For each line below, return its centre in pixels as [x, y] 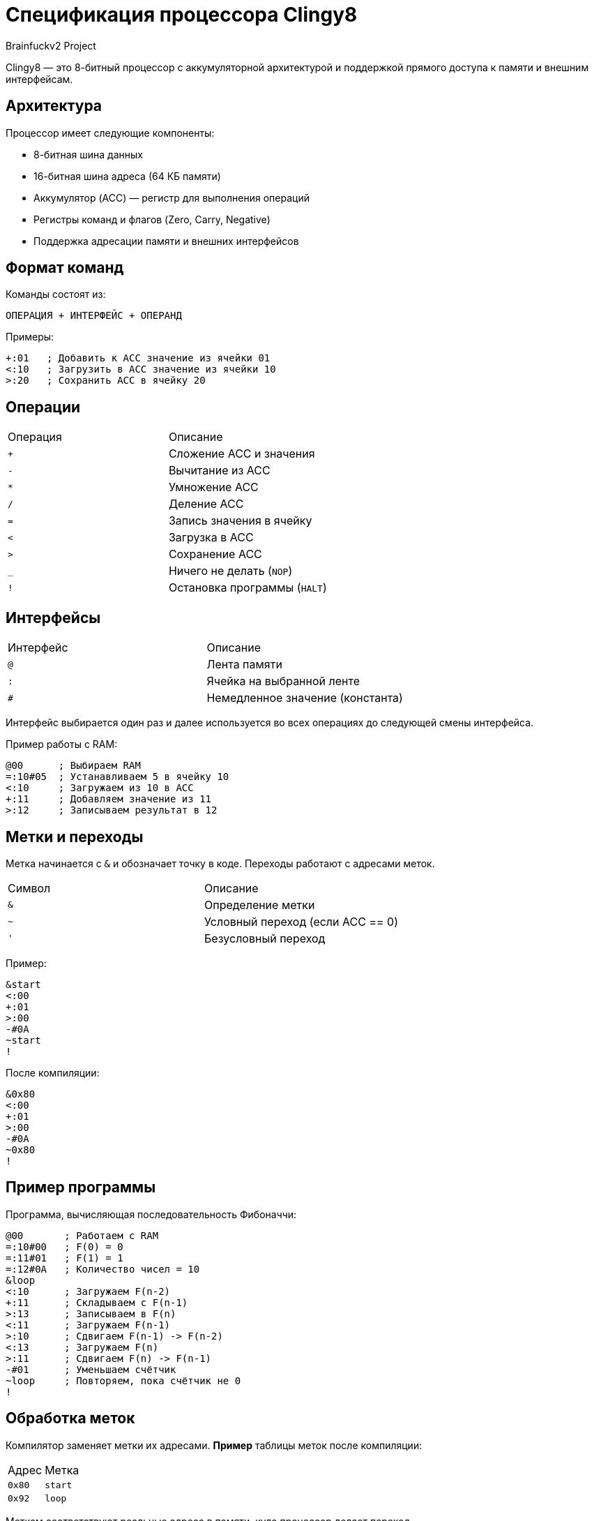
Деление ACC [206, 504]
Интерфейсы [53, 617]
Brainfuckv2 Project [51, 45]
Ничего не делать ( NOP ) [230, 571]
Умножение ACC [213, 487]
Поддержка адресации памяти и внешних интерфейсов [166, 241]
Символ [29, 888]
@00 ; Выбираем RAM [73, 766]
